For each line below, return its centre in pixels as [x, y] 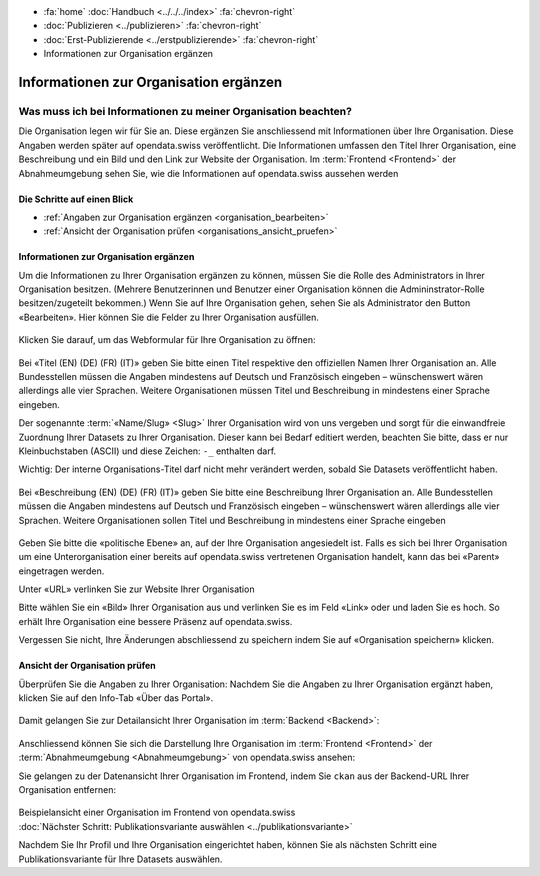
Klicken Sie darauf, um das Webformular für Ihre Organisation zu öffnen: [167, 340]
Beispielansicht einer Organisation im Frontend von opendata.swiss [157, 812]
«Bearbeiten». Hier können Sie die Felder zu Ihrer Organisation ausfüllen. [168, 317]
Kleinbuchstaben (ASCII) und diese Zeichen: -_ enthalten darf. [147, 451]
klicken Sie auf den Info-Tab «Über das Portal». [116, 698]
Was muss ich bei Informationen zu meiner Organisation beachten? [185, 111]
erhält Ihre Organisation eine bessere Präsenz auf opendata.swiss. [155, 621]
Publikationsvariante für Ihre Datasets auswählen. [120, 859]
